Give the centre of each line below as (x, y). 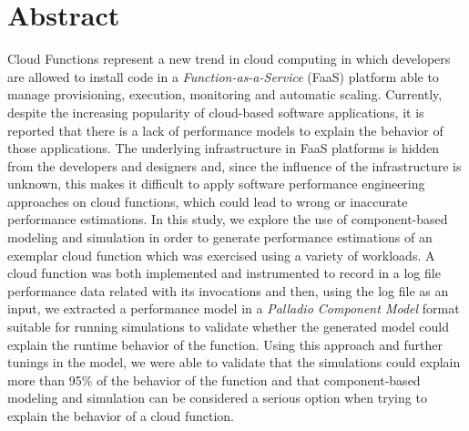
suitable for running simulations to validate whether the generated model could (228, 327)
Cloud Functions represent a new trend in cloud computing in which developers (229, 59)
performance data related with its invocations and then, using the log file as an (228, 290)
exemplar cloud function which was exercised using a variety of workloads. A (221, 255)
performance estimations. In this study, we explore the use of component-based (228, 219)
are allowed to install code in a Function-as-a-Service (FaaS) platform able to (223, 76)
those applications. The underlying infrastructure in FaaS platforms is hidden (224, 148)
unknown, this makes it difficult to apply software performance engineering (216, 184)
